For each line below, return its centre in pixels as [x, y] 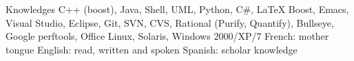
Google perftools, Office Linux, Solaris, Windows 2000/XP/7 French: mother [167, 36]
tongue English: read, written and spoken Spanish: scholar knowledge [152, 49]
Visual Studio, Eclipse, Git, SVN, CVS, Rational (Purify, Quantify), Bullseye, [170, 22]
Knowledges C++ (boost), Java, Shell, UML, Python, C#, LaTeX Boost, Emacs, [177, 9]
